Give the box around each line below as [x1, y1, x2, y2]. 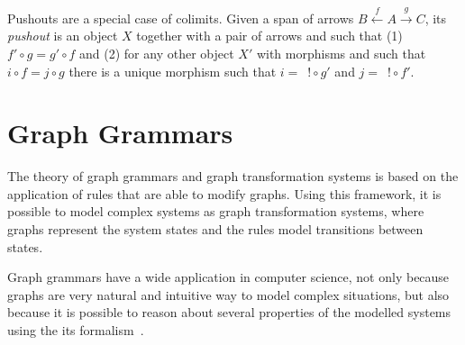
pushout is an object [7, 26, 118, 45]
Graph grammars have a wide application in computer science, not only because [7, 268, 450, 286]
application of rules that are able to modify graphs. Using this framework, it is [7, 184, 442, 203]
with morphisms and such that [256, 43, 426, 62]
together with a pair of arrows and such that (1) [136, 26, 403, 45]
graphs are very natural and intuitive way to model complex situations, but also [7, 285, 450, 304]
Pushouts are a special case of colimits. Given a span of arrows [7, 8, 354, 27]
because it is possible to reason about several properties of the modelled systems [7, 303, 451, 322]
